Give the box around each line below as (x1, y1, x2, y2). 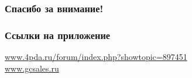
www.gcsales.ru (5, 62, 59, 74)
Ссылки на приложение (5, 27, 111, 42)
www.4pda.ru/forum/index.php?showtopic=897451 (5, 51, 187, 63)
